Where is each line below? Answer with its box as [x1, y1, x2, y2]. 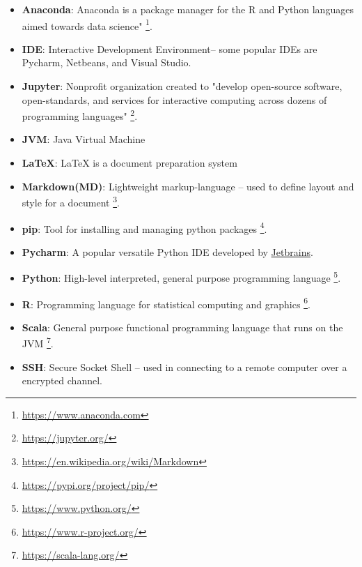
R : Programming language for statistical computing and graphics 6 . [22, 294, 310, 311]
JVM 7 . [22, 334, 54, 351]
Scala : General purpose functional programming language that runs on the [22, 319, 343, 334]
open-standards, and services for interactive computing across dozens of [22, 92, 327, 107]
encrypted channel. [22, 373, 102, 388]
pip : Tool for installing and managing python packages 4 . [22, 219, 267, 236]
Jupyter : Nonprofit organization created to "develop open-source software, [22, 79, 343, 93]
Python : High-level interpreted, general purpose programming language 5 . [22, 269, 341, 285]
